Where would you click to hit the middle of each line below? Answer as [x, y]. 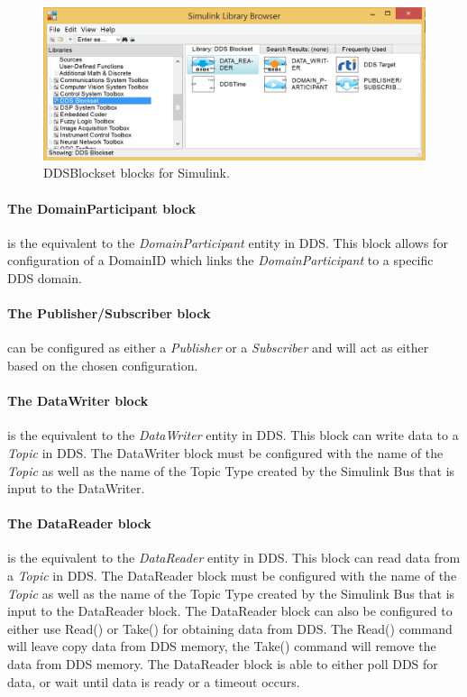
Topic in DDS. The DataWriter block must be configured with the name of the [225, 452]
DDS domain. [45, 277]
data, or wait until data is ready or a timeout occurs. [154, 681]
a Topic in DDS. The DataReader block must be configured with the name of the [232, 576]
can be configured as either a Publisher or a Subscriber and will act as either [218, 348]
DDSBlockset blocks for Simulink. [137, 173]
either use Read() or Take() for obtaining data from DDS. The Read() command [230, 628]
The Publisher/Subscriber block [109, 313]
